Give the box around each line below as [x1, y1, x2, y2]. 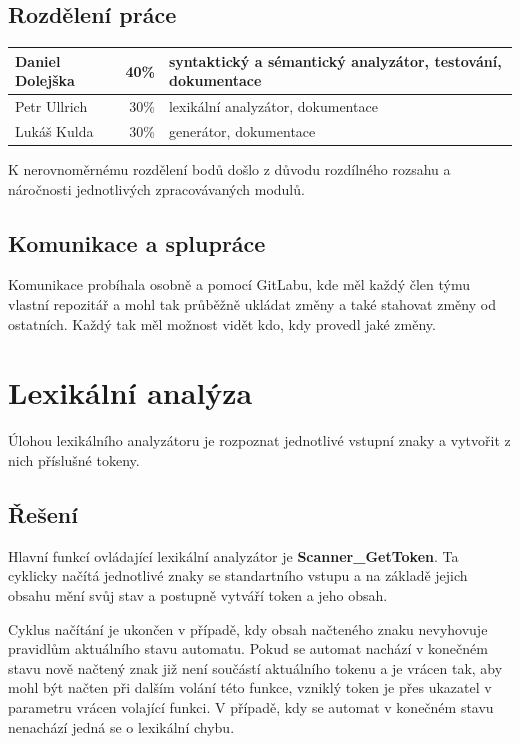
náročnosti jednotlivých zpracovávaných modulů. [8, 178, 305, 199]
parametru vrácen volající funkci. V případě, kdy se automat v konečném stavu [8, 696, 494, 717]
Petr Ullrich [15, 96, 88, 117]
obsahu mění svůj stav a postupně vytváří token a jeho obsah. [8, 584, 388, 605]
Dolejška [15, 70, 75, 91]
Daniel [15, 50, 61, 71]
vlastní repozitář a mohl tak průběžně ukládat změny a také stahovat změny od [8, 294, 496, 315]
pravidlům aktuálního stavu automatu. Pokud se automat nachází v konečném [8, 638, 488, 659]
